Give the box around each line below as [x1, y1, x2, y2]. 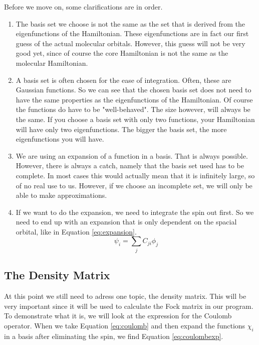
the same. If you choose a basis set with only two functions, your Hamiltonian [16, 113, 255, 124]
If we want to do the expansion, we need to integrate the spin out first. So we [16, 206, 254, 217]
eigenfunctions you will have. [16, 134, 104, 144]
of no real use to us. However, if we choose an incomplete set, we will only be [16, 180, 252, 190]
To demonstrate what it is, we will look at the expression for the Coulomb [4, 310, 232, 321]
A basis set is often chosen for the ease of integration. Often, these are [16, 74, 231, 85]
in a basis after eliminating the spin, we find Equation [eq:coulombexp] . [4, 330, 223, 341]
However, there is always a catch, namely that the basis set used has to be [16, 160, 244, 171]
